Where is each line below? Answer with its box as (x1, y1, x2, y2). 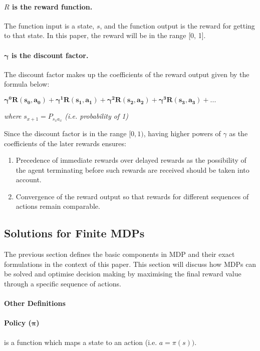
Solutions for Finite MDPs (4, 225, 145, 241)
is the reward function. (12, 1, 93, 12)
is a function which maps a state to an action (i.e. (4, 336, 157, 347)
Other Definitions (4, 298, 66, 308)
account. (16, 174, 42, 185)
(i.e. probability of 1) (65, 111, 129, 121)
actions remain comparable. (16, 201, 100, 211)
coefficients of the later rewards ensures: (4, 138, 126, 148)
